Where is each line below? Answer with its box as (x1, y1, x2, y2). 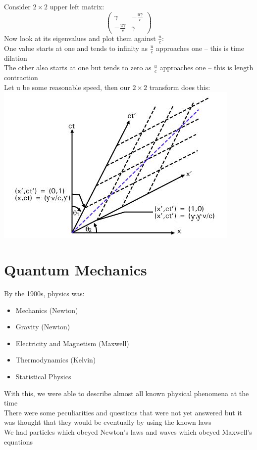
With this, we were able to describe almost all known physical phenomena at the (4, 388, 249, 398)
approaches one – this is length (159, 62, 254, 73)
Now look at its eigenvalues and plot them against (4, 33, 156, 43)
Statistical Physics (15, 371, 71, 381)
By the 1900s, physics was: (4, 288, 85, 298)
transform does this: (149, 82, 210, 92)
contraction (4, 72, 38, 83)
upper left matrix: (50, 1, 104, 11)
